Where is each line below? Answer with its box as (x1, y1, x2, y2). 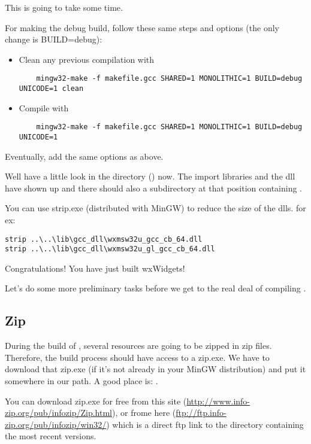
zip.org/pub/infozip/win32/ (5, 418, 107, 430)
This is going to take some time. (5, 1, 123, 13)
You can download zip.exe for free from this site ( (5, 394, 187, 407)
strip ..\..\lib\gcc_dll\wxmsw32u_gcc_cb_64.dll (5, 235, 203, 244)
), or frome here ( (112, 406, 176, 419)
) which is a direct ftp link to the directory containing (106, 418, 304, 430)
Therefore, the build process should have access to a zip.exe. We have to (5, 351, 270, 363)
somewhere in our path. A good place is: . (5, 375, 158, 387)
